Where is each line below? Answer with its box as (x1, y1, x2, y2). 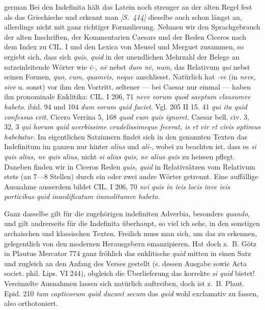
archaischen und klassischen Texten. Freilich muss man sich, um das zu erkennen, (4, 228, 257, 239)
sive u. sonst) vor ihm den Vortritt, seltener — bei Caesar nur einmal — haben (4, 81, 251, 92)
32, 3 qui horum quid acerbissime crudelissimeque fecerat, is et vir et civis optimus (4, 121, 260, 132)
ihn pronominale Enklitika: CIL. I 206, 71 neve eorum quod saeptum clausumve (4, 91, 251, 102)
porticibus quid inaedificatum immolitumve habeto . (4, 191, 160, 202)
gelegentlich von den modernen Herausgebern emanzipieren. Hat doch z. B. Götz (4, 238, 257, 248)
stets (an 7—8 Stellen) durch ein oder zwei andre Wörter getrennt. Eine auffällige (4, 171, 258, 182)
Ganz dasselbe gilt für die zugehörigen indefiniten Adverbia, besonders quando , (4, 208, 250, 218)
